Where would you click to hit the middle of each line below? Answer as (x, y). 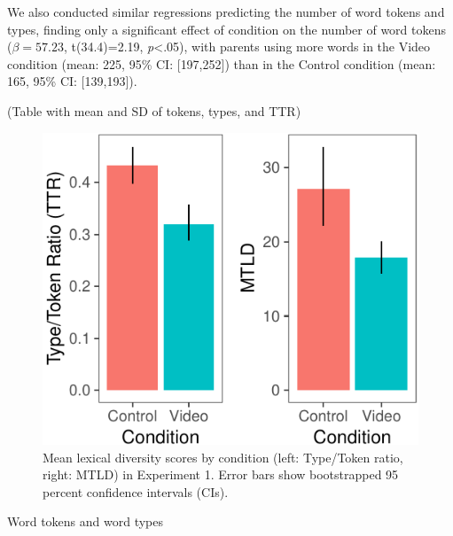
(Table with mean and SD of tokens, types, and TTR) (154, 110)
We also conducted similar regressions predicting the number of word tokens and (226, 12)
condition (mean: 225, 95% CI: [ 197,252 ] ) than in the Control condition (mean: (222, 63)
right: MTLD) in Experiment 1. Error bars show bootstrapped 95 (221, 474)
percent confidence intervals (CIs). (136, 491)
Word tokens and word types (86, 521)
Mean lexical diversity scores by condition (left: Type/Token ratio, (223, 457)
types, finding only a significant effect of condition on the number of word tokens (226, 29)
